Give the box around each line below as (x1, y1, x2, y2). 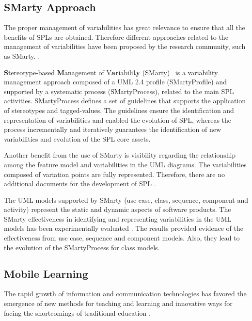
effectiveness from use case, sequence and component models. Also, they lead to (4, 233, 240, 243)
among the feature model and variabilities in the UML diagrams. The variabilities (4, 159, 247, 169)
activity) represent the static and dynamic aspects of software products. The (4, 204, 231, 214)
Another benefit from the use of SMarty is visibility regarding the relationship (4, 150, 236, 160)
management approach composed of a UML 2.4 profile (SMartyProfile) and (4, 77, 227, 87)
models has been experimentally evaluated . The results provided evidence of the (4, 223, 243, 233)
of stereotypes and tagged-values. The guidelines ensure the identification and (4, 105, 234, 115)
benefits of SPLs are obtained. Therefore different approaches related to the (4, 32, 228, 42)
